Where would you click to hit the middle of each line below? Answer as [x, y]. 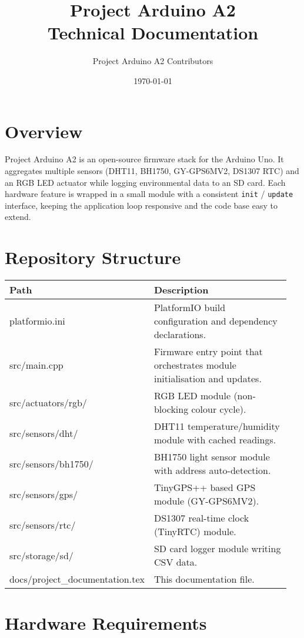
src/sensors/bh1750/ [51, 463]
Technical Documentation [153, 33]
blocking [171, 409]
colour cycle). [219, 409]
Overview [44, 131]
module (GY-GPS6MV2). [206, 501]
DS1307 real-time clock [201, 518]
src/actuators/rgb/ [48, 402]
